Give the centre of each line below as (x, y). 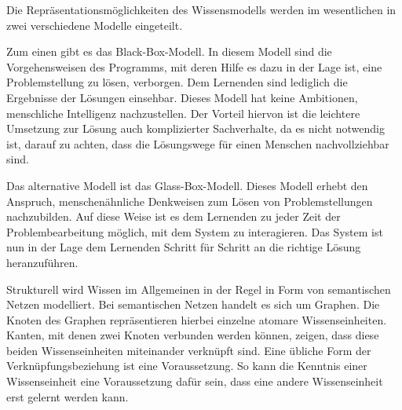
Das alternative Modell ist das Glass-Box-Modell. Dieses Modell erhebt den (187, 185)
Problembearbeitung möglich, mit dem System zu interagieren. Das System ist (195, 231)
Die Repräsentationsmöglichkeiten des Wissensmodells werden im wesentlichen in (201, 9)
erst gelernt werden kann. (68, 396)
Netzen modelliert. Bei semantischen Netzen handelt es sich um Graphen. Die (193, 304)
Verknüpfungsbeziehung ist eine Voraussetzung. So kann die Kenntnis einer (187, 366)
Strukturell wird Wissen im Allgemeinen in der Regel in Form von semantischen (199, 289)
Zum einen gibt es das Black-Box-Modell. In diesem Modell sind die (169, 51)
